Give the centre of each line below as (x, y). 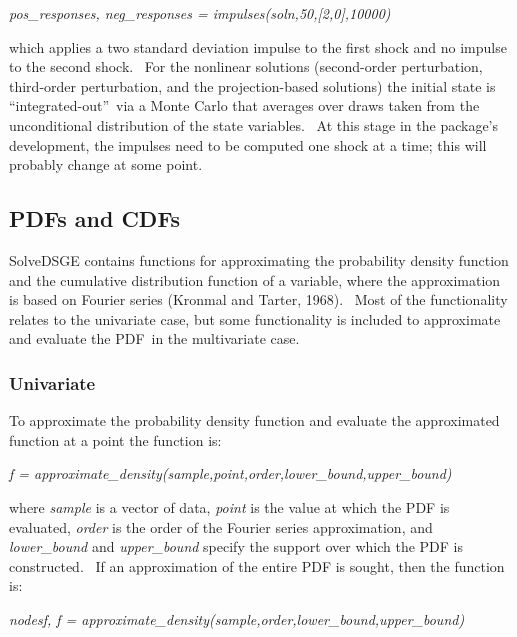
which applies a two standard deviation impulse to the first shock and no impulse (258, 46)
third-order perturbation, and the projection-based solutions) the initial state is (252, 85)
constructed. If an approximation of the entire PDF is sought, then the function (257, 565)
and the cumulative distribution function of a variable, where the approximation (255, 279)
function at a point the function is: (115, 439)
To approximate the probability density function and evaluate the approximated (254, 420)
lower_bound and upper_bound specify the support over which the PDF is (236, 546)
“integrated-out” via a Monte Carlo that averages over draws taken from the (244, 105)
